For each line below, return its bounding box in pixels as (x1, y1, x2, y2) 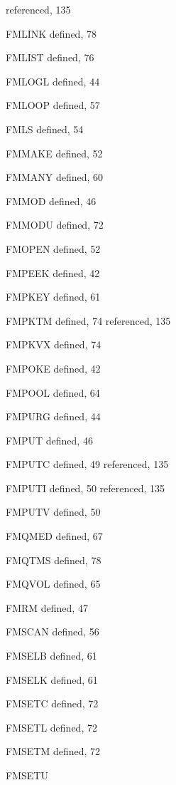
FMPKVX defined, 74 (6, 337, 101, 352)
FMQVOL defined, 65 (6, 576, 101, 591)
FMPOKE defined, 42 (6, 360, 101, 375)
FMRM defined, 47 (6, 600, 88, 615)
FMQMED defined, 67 (6, 529, 103, 544)
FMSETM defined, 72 (6, 744, 101, 759)
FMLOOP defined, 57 (6, 98, 100, 113)
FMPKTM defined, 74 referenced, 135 (6, 313, 171, 328)
